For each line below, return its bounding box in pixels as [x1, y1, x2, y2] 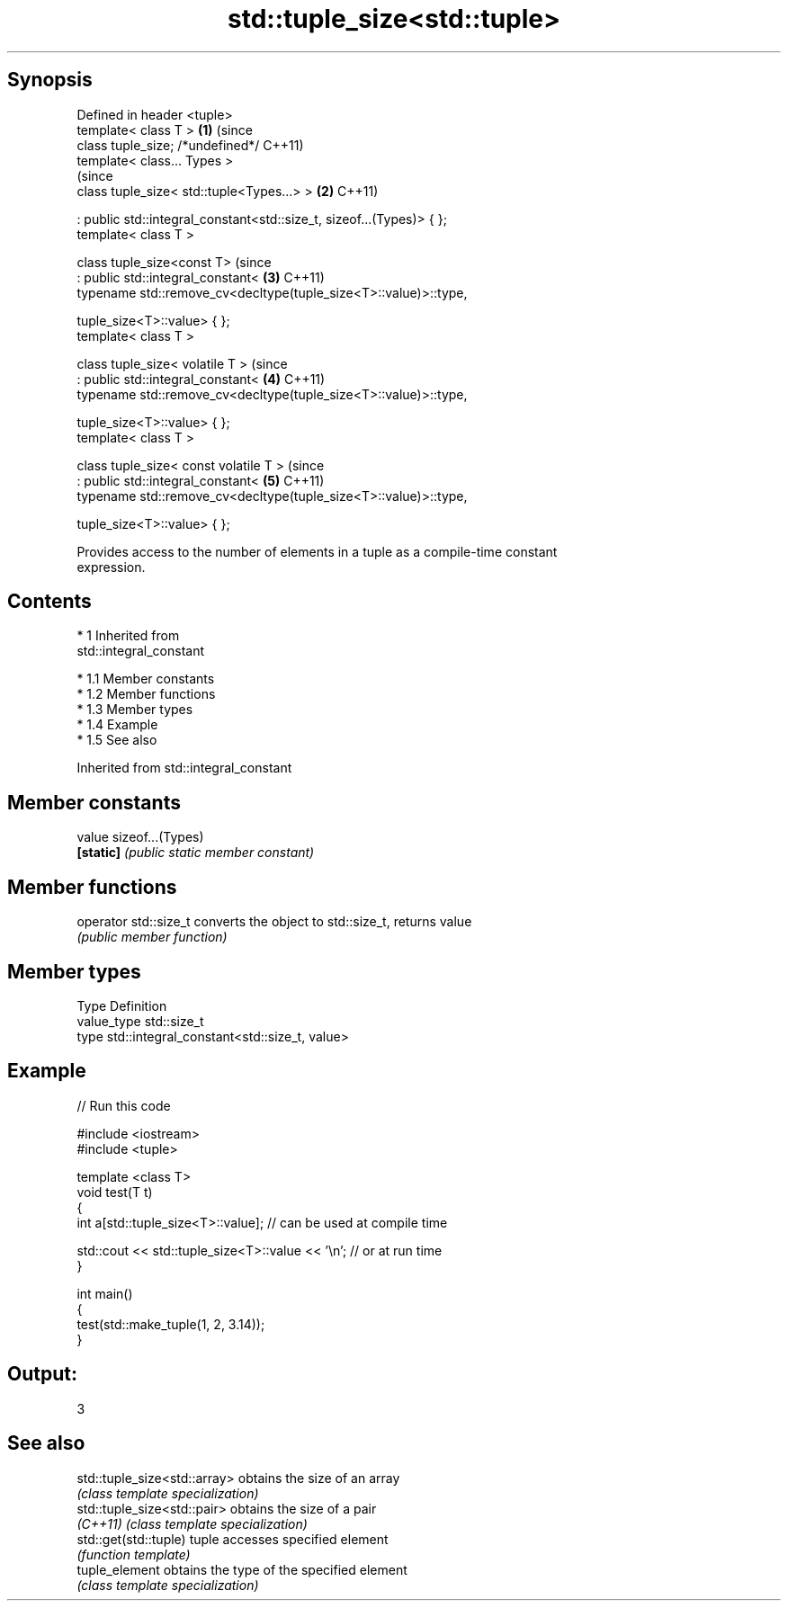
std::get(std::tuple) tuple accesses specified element [76, 1531, 389, 1547]
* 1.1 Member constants [76, 671, 215, 687]
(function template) [76, 1546, 191, 1562]
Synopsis [7, 68, 93, 92]
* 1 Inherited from [76, 628, 180, 644]
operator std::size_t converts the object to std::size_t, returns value [76, 914, 472, 930]
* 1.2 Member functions [76, 686, 216, 702]
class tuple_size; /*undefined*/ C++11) [76, 137, 304, 153]
